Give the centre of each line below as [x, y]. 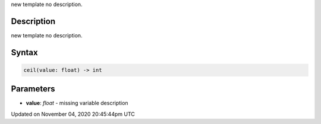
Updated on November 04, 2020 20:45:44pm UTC [73, 114]
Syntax [24, 53]
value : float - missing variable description [77, 103]
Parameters [33, 89]
